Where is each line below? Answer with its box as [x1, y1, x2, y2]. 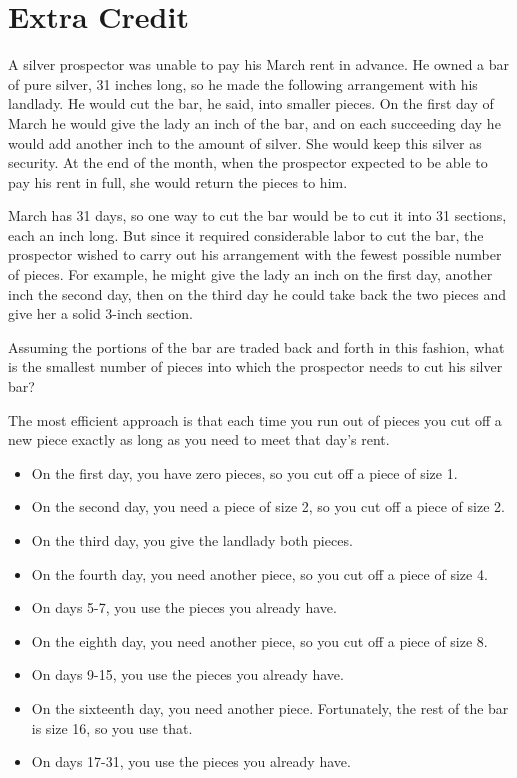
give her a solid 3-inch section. [8, 303, 193, 324]
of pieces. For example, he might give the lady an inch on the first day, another [8, 264, 493, 285]
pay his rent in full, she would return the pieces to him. [8, 171, 348, 192]
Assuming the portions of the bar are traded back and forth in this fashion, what [8, 336, 505, 357]
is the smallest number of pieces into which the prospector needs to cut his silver [8, 356, 503, 377]
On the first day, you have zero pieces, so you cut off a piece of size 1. [31, 462, 458, 483]
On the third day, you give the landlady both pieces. [31, 530, 353, 550]
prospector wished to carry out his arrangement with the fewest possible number [8, 244, 502, 265]
